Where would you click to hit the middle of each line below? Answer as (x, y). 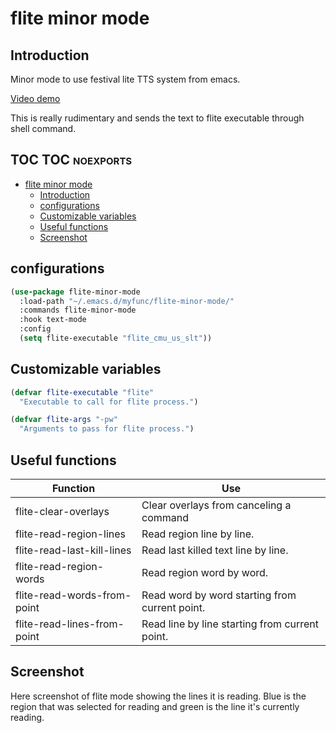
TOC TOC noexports (71, 160)
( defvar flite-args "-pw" (64, 420)
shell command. (43, 128)
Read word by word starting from (219, 595)
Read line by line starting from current (230, 624)
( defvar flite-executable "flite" (82, 392)
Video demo (35, 98)
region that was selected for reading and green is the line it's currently (155, 706)
